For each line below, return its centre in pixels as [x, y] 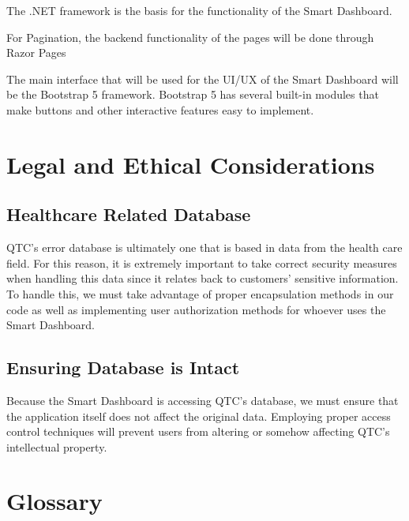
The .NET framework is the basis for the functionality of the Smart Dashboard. [199, 10]
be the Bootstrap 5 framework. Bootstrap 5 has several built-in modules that [193, 94]
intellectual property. [57, 446]
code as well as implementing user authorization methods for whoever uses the [196, 309]
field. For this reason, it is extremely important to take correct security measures [202, 262]
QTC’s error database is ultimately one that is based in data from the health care [204, 247]
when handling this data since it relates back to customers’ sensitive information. [203, 278]
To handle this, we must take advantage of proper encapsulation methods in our [200, 293]
